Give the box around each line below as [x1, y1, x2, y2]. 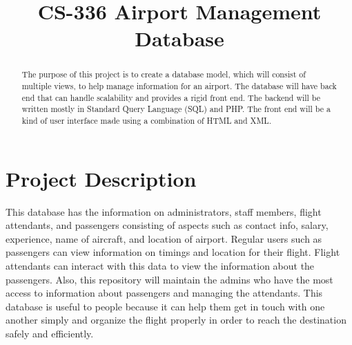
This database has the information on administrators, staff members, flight [6, 204, 322, 218]
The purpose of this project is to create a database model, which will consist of [21, 68, 306, 80]
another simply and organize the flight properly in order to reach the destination [6, 313, 346, 327]
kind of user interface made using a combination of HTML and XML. [21, 114, 272, 126]
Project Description [6, 164, 197, 192]
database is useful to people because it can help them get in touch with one [6, 299, 325, 313]
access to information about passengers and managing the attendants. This [6, 286, 323, 300]
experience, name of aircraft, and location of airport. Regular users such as [6, 231, 322, 245]
